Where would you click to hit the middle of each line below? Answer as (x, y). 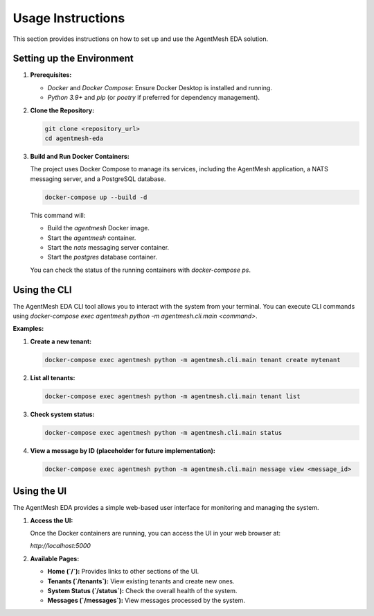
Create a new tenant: (61, 341)
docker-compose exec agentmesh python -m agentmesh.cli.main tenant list (172, 396)
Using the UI (40, 491)
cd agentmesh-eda (74, 138)
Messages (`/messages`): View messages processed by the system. (146, 601)
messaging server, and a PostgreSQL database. (98, 179)
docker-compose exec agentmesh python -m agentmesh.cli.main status (163, 433)
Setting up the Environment (73, 59)
